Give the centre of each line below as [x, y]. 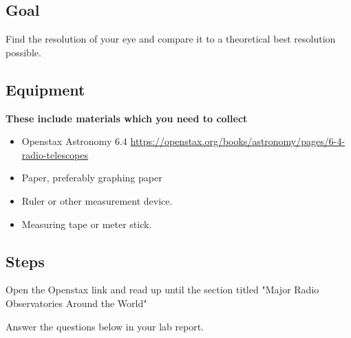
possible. [23, 52]
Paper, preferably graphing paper [92, 178]
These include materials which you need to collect [127, 118]
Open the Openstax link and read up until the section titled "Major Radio [162, 290]
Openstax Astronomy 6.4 [74, 141]
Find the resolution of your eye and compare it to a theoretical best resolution [171, 39]
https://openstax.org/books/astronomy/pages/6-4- [238, 141]
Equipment [45, 89]
